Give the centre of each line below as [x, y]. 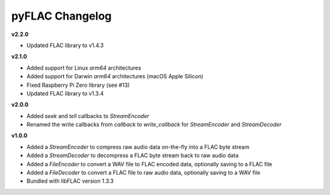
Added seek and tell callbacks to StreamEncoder [88, 116]
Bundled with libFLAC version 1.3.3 [70, 181]
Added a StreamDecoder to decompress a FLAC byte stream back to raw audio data [133, 155]
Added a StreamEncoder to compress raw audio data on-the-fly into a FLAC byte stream [138, 147]
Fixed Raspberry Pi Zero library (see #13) [78, 85]
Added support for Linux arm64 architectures [84, 68]
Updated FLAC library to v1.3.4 [65, 93]
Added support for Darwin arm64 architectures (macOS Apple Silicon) [115, 76]
